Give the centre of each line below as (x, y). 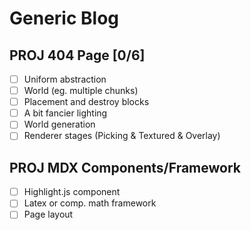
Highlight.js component (72, 192)
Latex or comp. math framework (90, 203)
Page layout (48, 214)
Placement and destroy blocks (86, 102)
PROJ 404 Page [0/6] (77, 55)
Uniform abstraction (65, 79)
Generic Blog (64, 18)
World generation (59, 124)
